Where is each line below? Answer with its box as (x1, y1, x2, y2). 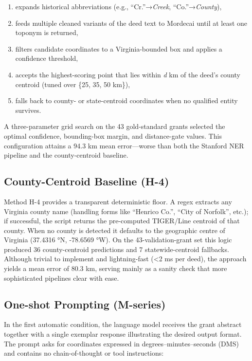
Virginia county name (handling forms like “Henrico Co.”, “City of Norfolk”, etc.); (4, 206, 249, 216)
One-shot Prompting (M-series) (4, 296, 166, 311)
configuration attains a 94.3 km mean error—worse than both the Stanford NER (4, 140, 244, 150)
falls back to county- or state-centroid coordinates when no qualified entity (15, 95, 238, 106)
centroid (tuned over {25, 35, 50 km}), (15, 79, 130, 89)
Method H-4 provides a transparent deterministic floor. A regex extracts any (4, 196, 232, 206)
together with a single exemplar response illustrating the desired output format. (4, 329, 242, 339)
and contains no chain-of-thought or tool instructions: (4, 348, 164, 358)
